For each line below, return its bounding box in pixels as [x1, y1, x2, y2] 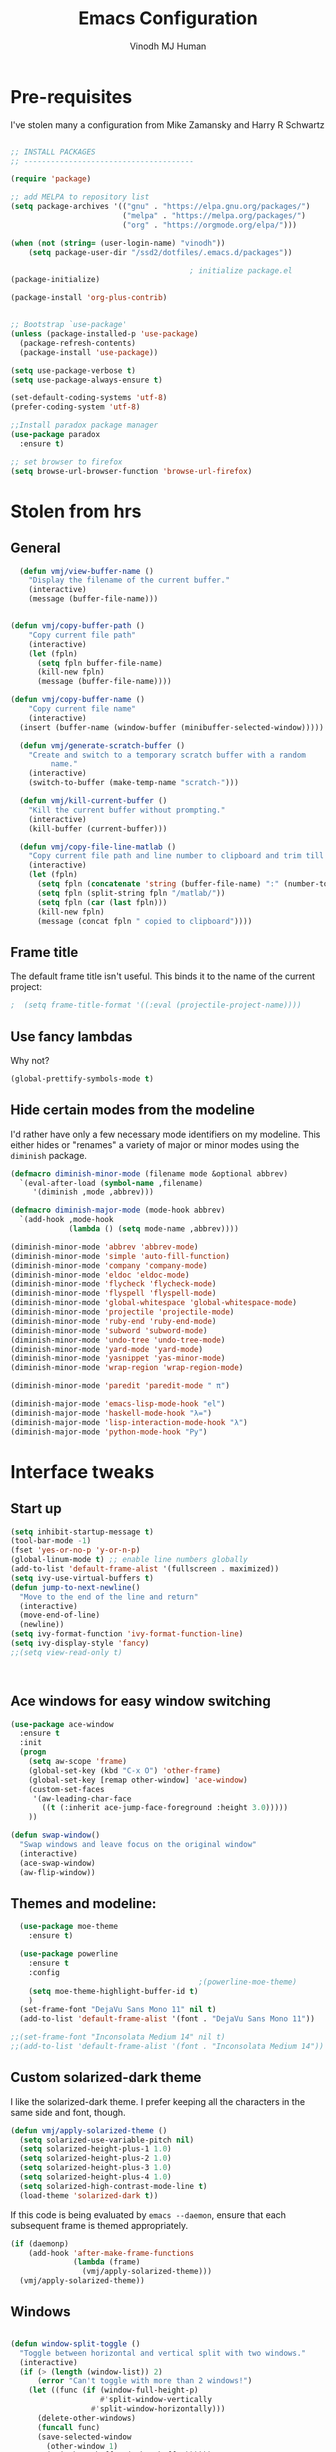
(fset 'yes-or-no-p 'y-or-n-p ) [10, 1545, 141, 1556]
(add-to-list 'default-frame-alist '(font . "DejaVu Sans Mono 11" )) [19, 2014, 315, 2024]
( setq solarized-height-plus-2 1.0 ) [19, 2153, 172, 2164]
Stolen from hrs [10, 500, 142, 522]
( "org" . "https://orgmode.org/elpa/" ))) [121, 220, 298, 230]
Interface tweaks [10, 1460, 155, 1483]
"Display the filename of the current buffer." [28, 575, 230, 586]
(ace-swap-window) [19, 1858, 97, 1868]
